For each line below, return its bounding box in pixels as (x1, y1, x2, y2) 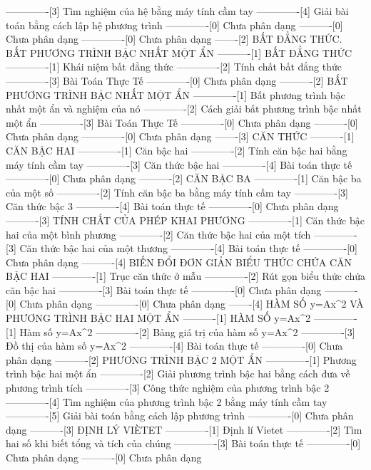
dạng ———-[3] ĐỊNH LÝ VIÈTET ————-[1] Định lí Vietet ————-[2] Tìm (6, 422, 362, 437)
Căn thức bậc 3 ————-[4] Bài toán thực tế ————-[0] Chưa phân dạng (6, 199, 339, 214)
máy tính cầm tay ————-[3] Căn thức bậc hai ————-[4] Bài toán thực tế (6, 157, 352, 172)
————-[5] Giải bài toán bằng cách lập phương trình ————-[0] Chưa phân (6, 408, 354, 423)
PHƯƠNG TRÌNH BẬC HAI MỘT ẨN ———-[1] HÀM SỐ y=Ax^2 (6, 310, 311, 325)
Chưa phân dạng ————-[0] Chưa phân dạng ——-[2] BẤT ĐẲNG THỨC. (6, 31, 342, 46)
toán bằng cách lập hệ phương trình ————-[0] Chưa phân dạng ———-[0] (6, 17, 343, 32)
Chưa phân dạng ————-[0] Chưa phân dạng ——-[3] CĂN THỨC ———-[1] (6, 129, 355, 144)
